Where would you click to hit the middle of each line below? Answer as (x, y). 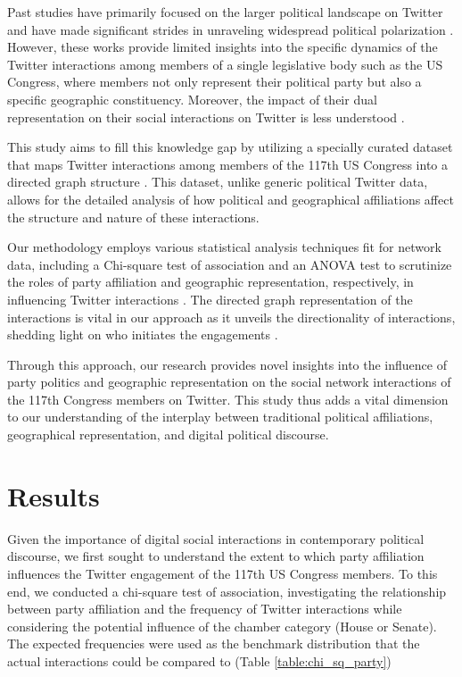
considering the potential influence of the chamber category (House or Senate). (222, 626)
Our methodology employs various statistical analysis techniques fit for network (224, 247)
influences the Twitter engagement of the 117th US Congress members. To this (223, 573)
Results (54, 495)
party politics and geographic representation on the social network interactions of (229, 382)
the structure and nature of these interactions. (133, 217)
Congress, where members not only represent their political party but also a (214, 82)
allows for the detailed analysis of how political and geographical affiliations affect (231, 199)
